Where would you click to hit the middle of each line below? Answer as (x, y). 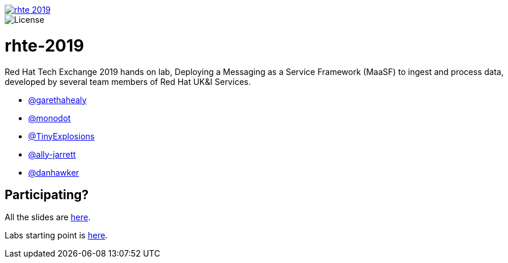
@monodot (50, 118)
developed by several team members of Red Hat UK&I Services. (128, 81)
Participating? (47, 194)
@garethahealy (57, 100)
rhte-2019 (45, 45)
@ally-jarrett (52, 154)
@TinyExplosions (62, 136)
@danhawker (54, 172)
